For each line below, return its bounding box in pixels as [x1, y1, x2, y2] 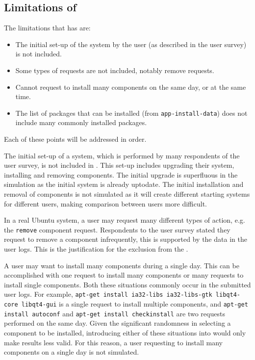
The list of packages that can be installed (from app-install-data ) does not [15, 107, 248, 118]
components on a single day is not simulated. [4, 347, 139, 357]
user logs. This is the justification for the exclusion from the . [4, 244, 188, 254]
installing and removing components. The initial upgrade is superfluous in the [4, 169, 238, 180]
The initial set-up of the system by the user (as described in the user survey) [15, 39, 247, 49]
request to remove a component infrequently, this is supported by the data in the [4, 234, 247, 244]
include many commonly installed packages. [15, 117, 147, 128]
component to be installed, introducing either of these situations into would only [4, 327, 246, 337]
